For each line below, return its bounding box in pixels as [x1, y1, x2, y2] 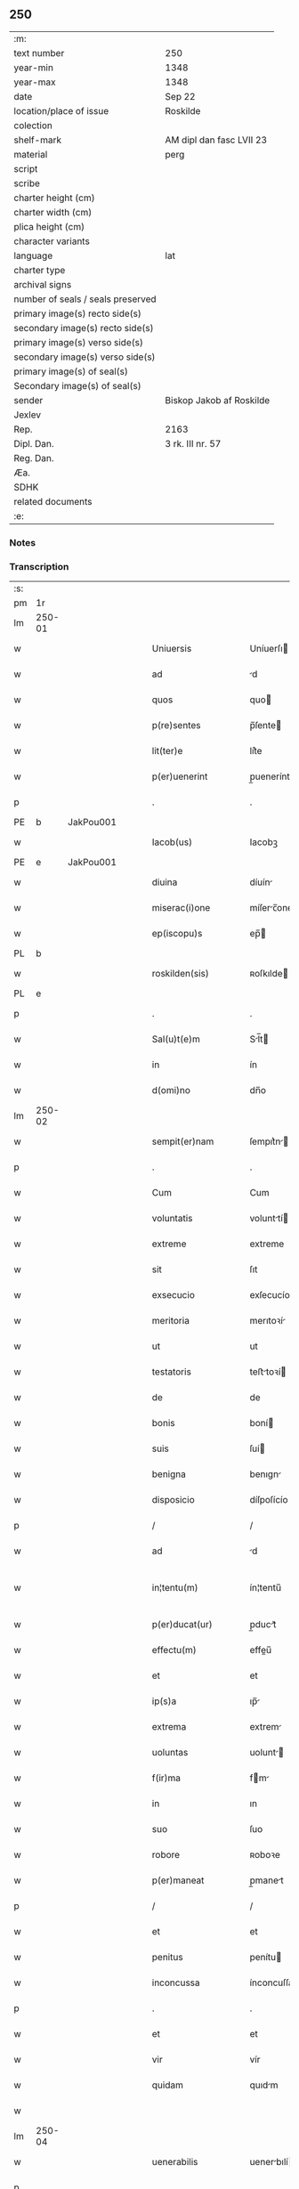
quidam [151, 2079, 184, 2091]
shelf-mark [13, 134, 62, 146]
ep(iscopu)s [151, 928, 203, 940]
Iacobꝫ [249, 836, 279, 848]
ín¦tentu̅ [249, 1582, 282, 1594]
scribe [13, 177, 40, 190]
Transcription [9, 560, 69, 572]
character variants [13, 235, 91, 247]
